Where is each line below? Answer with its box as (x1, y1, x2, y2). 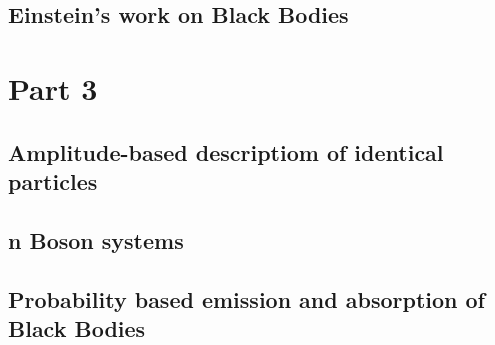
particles (8, 165, 98, 196)
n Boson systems (8, 224, 184, 255)
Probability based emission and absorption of (8, 283, 485, 314)
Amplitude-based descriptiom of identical (8, 136, 444, 167)
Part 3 (8, 67, 98, 108)
